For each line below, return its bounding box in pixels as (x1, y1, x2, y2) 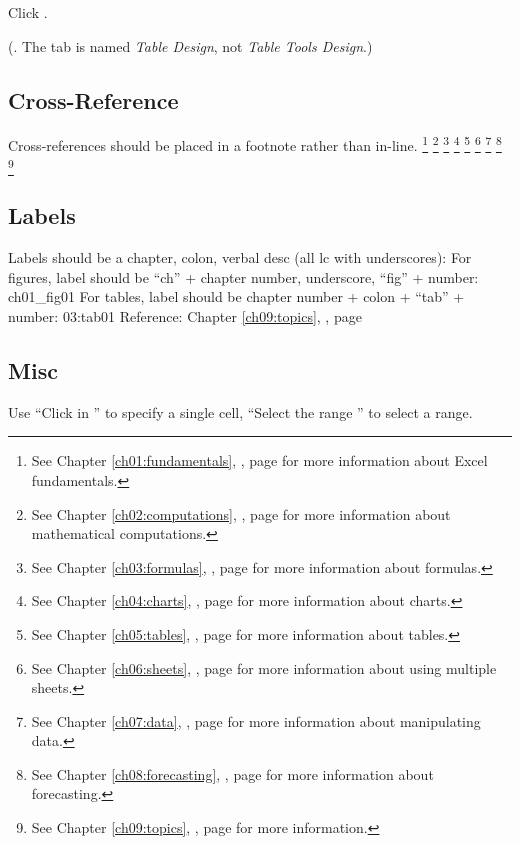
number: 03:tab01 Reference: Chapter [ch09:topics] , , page (8, 305, 362, 326)
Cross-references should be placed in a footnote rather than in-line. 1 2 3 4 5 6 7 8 (8, 132, 502, 156)
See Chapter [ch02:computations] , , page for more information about (31, 503, 451, 524)
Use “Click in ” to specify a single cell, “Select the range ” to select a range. (8, 401, 473, 422)
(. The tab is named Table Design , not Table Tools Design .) (8, 35, 373, 56)
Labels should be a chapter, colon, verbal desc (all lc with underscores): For (8, 247, 472, 268)
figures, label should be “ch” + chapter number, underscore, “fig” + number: (8, 266, 479, 287)
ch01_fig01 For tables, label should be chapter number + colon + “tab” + (8, 286, 465, 307)
